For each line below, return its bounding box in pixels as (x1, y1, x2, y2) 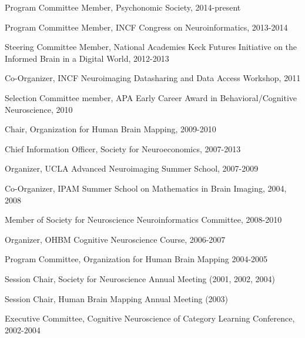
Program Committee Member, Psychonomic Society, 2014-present (5, 1, 241, 13)
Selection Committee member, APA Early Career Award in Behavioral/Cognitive (5, 91, 297, 103)
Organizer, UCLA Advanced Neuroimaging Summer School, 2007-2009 (5, 162, 259, 175)
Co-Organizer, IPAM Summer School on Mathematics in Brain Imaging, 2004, (5, 182, 287, 194)
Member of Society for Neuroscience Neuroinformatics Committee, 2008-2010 (5, 213, 282, 226)
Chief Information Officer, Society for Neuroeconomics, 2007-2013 (5, 142, 241, 155)
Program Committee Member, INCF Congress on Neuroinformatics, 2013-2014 (5, 21, 288, 33)
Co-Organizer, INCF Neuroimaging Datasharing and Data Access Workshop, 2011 (5, 72, 301, 84)
